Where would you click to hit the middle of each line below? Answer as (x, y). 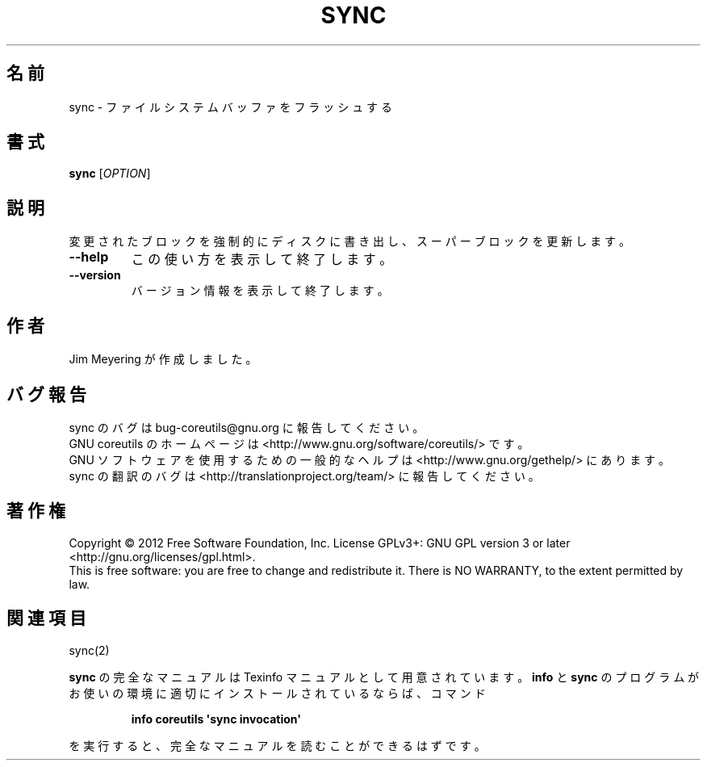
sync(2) (89, 650)
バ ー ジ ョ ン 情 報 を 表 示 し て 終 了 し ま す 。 (260, 291)
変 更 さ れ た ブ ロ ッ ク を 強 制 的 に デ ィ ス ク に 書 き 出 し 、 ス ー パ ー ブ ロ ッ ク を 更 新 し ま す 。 (350, 241)
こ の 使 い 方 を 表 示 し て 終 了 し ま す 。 (262, 260)
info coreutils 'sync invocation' (216, 719)
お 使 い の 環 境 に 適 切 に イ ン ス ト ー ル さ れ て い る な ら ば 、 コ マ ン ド (277, 693)
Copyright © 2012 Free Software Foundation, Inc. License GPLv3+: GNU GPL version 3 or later (320, 543)
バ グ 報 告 (46, 394)
